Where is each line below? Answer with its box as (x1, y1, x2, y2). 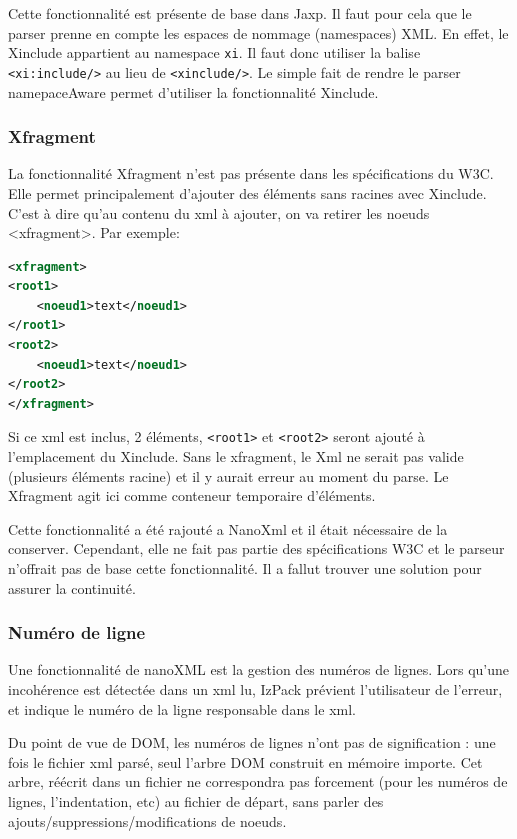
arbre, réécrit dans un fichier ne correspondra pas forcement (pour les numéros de (8, 771, 508, 792)
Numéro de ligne (8, 620, 146, 645)
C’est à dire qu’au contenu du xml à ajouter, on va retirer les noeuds (8, 202, 430, 223)
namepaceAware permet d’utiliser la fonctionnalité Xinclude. (8, 81, 379, 102)
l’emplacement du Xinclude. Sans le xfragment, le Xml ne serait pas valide (8, 446, 464, 467)
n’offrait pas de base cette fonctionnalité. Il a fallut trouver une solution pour (8, 558, 482, 579)
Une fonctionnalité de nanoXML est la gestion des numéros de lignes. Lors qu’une (8, 659, 510, 680)
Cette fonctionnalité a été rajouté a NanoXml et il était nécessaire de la (8, 518, 448, 539)
